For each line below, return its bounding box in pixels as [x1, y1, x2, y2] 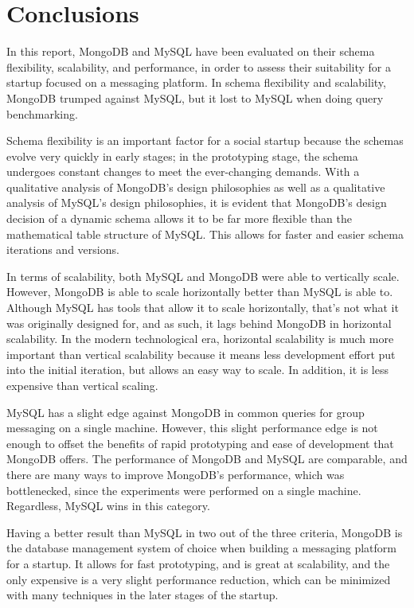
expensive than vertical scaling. [6, 377, 158, 393]
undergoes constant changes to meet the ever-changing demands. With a [6, 163, 360, 180]
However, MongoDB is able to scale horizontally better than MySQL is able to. [6, 283, 393, 300]
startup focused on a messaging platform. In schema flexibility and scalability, [6, 74, 386, 91]
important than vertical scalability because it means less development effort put [6, 345, 396, 362]
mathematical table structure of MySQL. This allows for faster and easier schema [6, 225, 404, 242]
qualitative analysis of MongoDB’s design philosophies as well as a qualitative [6, 178, 385, 195]
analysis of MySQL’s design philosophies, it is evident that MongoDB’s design [6, 194, 387, 211]
